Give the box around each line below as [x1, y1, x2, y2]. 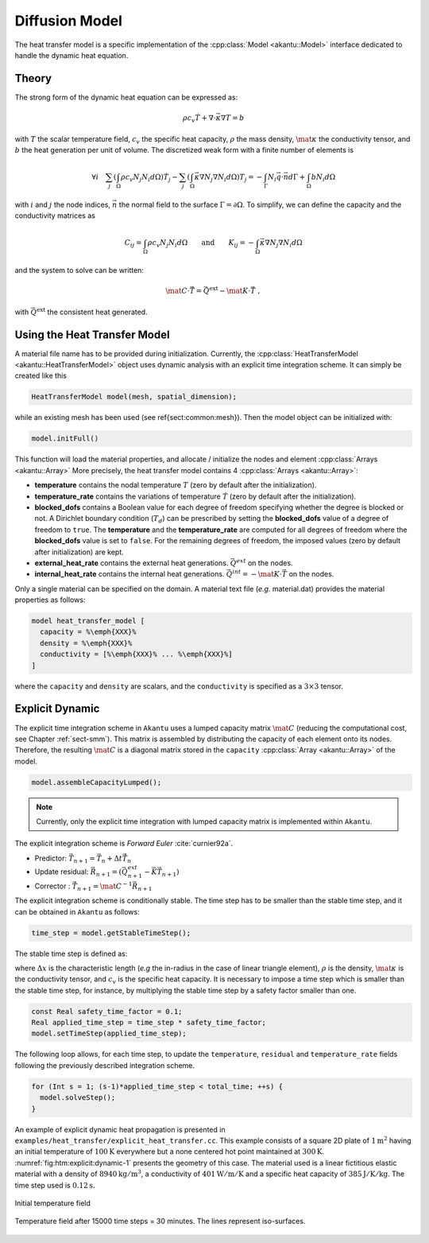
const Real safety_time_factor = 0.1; [31, 1007, 183, 1016]
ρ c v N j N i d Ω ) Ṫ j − [120, 173, 178, 183]
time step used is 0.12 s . [14, 1180, 95, 1190]
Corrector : [34, 881, 71, 891]
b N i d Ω [311, 173, 336, 183]
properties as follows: [14, 595, 86, 604]
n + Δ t [101, 853, 123, 864]
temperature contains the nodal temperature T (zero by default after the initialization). [34, 480, 317, 490]
